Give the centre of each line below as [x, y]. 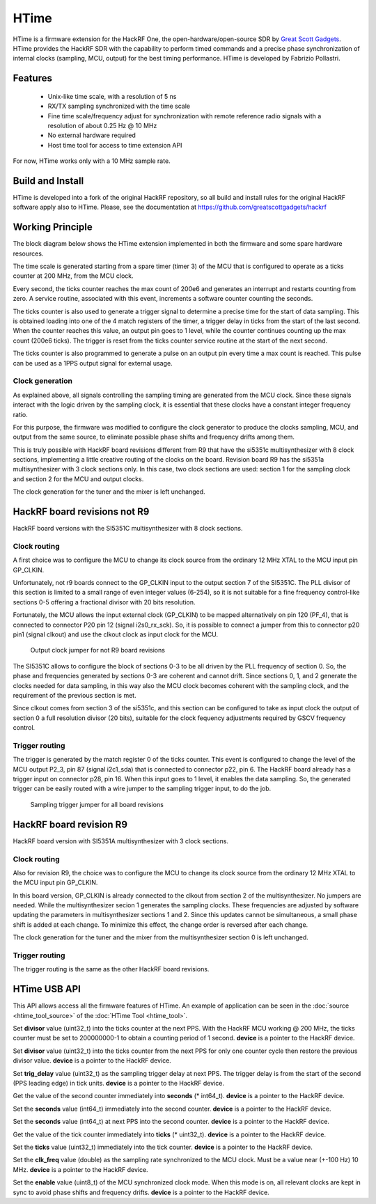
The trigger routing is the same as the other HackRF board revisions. [111, 969]
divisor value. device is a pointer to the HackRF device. [92, 1061]
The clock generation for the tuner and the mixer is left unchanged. [109, 492]
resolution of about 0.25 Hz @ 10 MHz [102, 125]
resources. [28, 253]
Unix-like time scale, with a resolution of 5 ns [112, 96]
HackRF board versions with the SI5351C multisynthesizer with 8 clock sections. [128, 529]
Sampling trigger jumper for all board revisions [97, 804]
